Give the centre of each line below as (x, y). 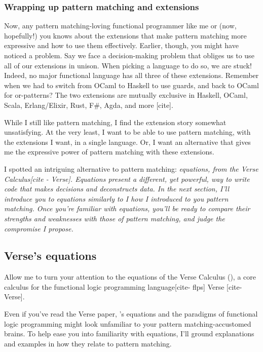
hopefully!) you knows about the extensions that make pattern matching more (125, 35)
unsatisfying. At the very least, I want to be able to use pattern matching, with (127, 132)
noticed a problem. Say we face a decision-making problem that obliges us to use (129, 55)
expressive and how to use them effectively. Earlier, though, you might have (121, 45)
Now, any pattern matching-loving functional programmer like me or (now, (120, 26)
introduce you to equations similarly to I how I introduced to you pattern (116, 198)
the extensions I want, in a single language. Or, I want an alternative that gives (127, 142)
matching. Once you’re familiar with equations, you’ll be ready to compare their (127, 208)
